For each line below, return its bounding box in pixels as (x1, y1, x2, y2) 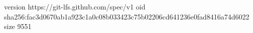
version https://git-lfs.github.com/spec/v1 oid (4, 1, 146, 11)
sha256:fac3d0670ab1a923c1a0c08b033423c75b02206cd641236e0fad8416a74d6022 (4, 11, 249, 21)
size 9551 (4, 21, 32, 31)
